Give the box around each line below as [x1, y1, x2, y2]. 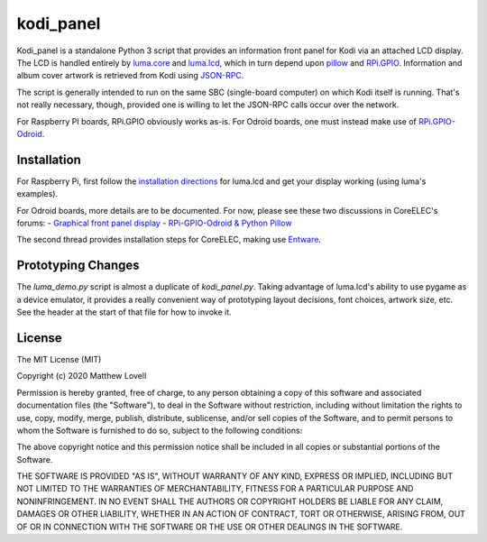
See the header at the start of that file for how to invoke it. [16, 307, 232, 317]
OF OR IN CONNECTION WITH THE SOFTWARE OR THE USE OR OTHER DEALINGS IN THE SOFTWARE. [16, 521, 403, 532]
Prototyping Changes [16, 258, 140, 273]
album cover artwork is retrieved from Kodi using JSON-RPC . [16, 70, 244, 81]
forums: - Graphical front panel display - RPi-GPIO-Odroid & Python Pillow [16, 217, 292, 228]
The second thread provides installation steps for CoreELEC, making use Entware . [16, 234, 322, 245]
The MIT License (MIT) [16, 354, 102, 364]
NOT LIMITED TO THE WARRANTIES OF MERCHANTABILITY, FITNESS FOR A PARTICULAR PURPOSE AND [16, 483, 414, 494]
